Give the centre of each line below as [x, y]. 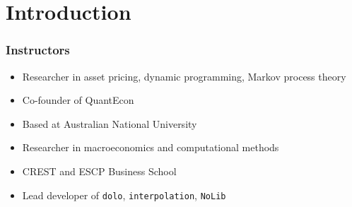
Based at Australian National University [110, 123]
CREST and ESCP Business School [99, 171]
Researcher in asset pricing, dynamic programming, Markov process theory [184, 76]
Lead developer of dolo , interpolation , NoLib [124, 195]
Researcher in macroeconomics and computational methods [151, 147]
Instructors [38, 50]
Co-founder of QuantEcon [78, 100]
